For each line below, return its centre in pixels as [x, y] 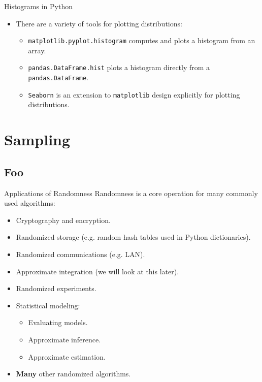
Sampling [37, 139]
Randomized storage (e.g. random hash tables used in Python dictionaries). [133, 237]
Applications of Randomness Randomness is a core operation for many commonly [131, 193]
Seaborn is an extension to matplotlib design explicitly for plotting [134, 94]
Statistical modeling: [48, 305]
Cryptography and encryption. [63, 220]
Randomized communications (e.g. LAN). [80, 254]
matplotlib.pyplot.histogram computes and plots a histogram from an [142, 40]
